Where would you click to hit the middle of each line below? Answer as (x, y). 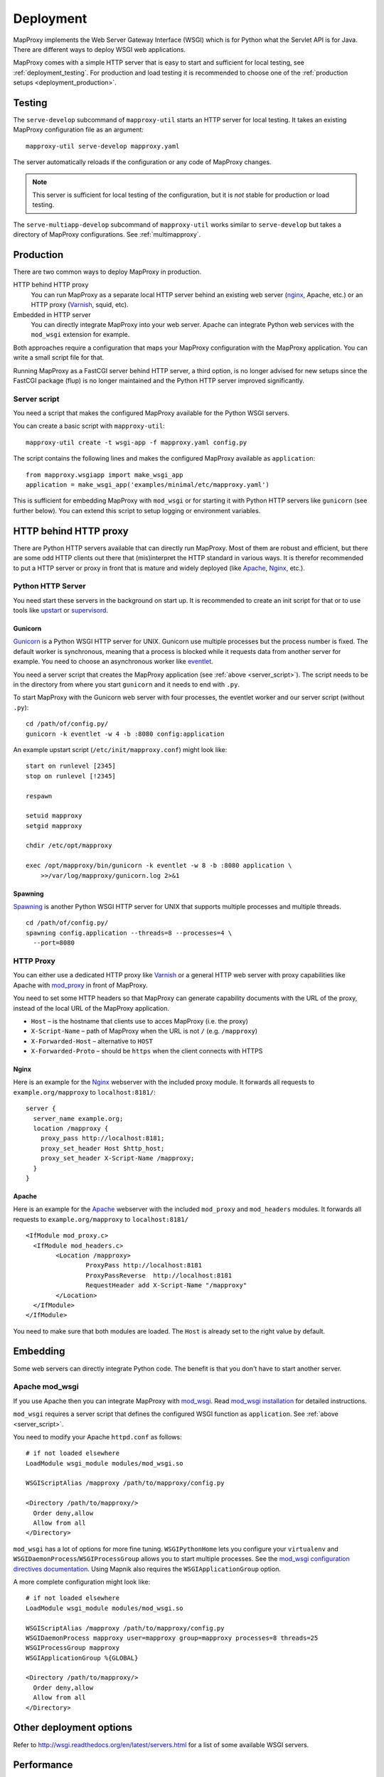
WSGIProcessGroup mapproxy (73, 1648)
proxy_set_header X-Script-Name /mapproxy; (117, 1158)
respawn (39, 796)
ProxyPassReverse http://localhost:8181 (159, 1275)
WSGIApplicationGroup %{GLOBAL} (82, 1658)
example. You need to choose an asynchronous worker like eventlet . (113, 662)
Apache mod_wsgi (46, 1387)
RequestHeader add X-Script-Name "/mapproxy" (166, 1285)
